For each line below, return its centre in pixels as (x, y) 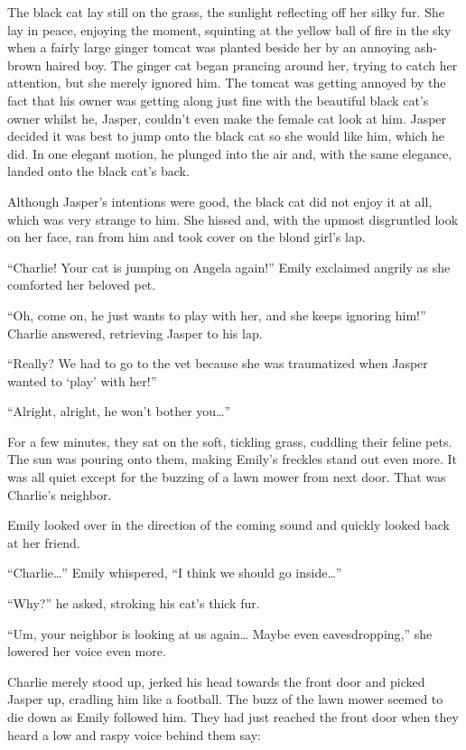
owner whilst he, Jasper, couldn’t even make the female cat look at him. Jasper (227, 118)
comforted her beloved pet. (82, 285)
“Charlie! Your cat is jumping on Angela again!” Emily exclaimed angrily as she (229, 267)
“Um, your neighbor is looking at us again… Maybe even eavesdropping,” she (220, 633)
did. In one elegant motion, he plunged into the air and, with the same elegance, (230, 153)
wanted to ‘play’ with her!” (82, 380)
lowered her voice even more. (87, 651)
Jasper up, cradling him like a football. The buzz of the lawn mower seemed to (225, 699)
